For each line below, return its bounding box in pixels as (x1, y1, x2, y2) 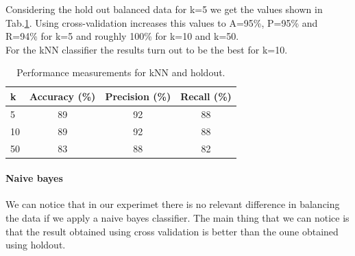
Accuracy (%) (29, 89, 96, 103)
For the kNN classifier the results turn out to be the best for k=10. (5, 42, 288, 56)
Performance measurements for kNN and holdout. (16, 65, 225, 80)
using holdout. (5, 237, 66, 252)
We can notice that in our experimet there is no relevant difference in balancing (5, 197, 340, 211)
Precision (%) (105, 89, 171, 103)
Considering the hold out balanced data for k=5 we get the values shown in (5, 2, 323, 16)
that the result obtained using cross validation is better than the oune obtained (5, 224, 339, 238)
